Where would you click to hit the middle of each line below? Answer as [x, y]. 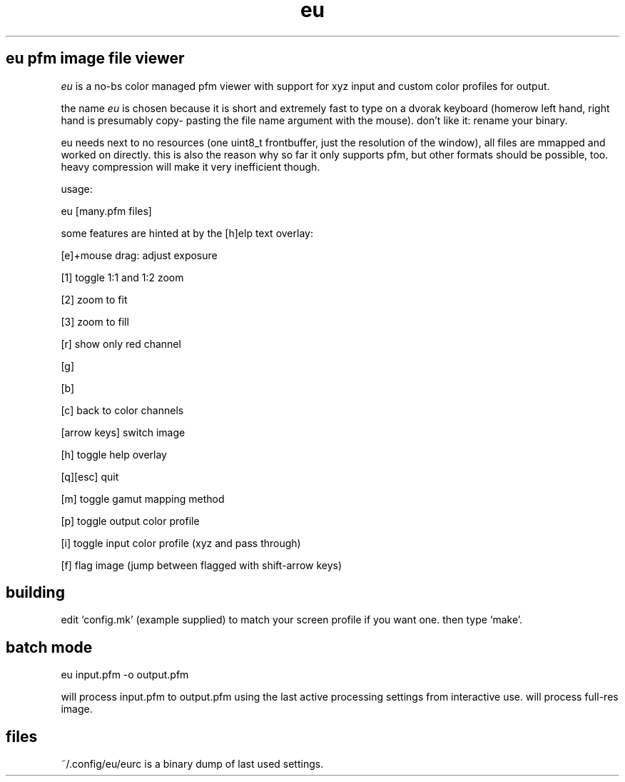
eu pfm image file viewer [95, 59]
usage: [77, 189]
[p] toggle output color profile [130, 521]
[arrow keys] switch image [123, 432]
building [35, 593]
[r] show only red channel [121, 344]
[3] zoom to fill [95, 321]
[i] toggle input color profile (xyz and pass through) [181, 543]
